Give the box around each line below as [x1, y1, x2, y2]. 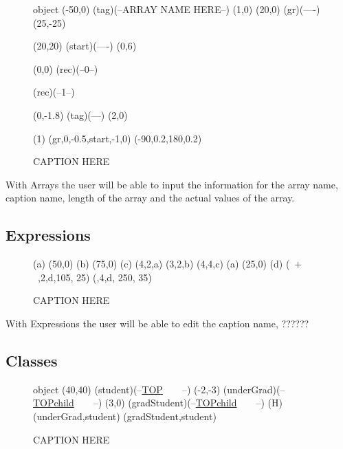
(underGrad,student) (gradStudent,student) [33, 408, 217, 423]
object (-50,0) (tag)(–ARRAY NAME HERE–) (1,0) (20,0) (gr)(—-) [33, 2, 320, 16]
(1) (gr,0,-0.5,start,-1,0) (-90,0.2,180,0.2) [33, 131, 202, 145]
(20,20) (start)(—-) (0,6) [33, 39, 137, 53]
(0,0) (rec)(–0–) [33, 61, 98, 76]
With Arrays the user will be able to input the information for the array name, [5, 177, 338, 191]
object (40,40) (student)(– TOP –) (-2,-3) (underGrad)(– [33, 382, 285, 396]
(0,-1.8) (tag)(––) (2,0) [33, 107, 128, 122]
